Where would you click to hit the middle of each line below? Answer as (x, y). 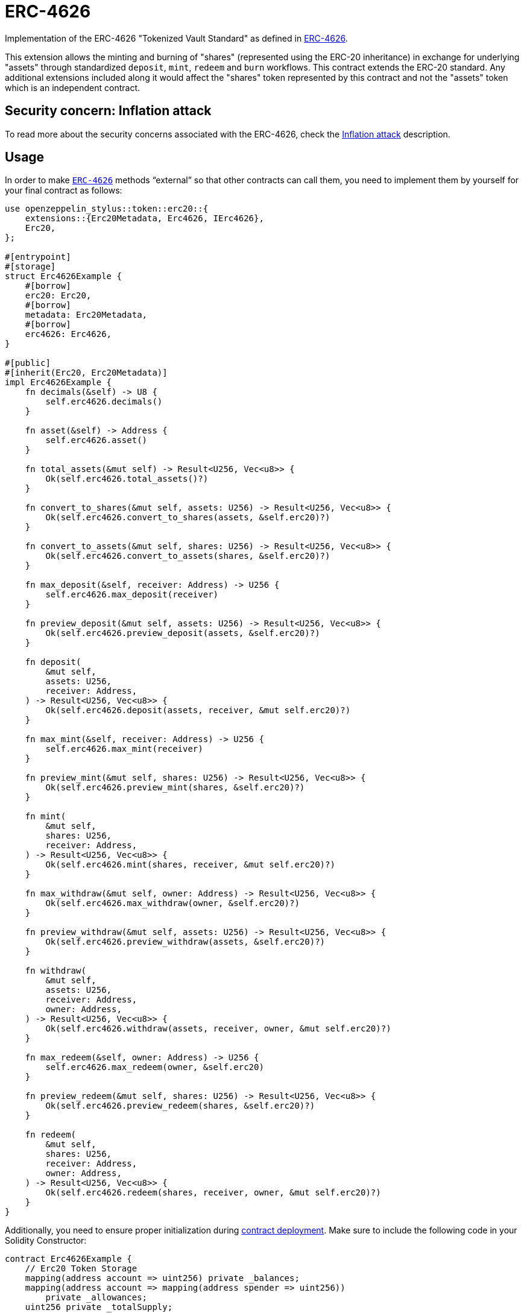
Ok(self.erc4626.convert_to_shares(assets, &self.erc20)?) (188, 518)
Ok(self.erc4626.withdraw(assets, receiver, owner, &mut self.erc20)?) (218, 1029)
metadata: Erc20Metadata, (86, 315)
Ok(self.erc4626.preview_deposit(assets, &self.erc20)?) (183, 633)
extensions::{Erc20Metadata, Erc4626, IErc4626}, (144, 219)
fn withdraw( (55, 971)
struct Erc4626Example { (63, 276)
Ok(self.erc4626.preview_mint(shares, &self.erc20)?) (175, 788)
